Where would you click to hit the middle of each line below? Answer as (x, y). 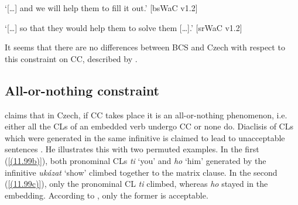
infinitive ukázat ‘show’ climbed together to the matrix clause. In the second (141, 172)
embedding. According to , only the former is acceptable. (107, 195)
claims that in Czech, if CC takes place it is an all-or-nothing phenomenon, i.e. (146, 115)
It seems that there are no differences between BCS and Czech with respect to (145, 47)
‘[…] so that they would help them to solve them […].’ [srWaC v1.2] (124, 27)
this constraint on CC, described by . (71, 58)
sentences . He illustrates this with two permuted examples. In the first (132, 149)
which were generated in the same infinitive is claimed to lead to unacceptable (145, 137)
